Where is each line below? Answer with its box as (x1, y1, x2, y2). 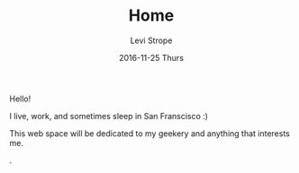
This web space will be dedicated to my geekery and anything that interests (9, 127, 291, 139)
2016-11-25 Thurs (118, 52, 185, 63)
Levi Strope (130, 35, 173, 46)
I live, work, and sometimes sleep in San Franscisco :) (9, 110, 209, 121)
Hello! (9, 93, 32, 104)
